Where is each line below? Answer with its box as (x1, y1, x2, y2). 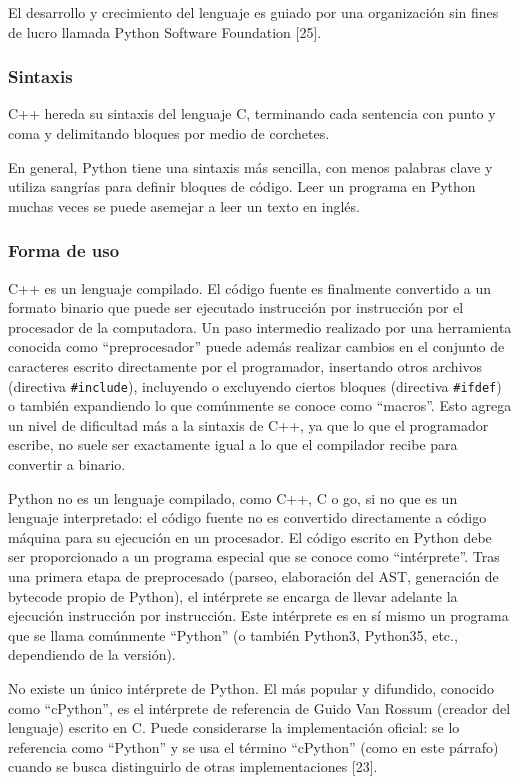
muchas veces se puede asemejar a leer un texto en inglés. (8, 195, 360, 216)
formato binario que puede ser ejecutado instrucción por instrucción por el (8, 297, 464, 318)
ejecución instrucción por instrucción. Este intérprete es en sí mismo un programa (8, 605, 509, 626)
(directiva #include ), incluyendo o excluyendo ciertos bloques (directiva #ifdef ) (8, 375, 502, 396)
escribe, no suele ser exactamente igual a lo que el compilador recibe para (8, 434, 458, 455)
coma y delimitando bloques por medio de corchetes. (8, 123, 330, 143)
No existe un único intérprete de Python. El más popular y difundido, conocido (8, 677, 495, 698)
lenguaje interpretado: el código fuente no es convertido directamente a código (8, 507, 487, 528)
